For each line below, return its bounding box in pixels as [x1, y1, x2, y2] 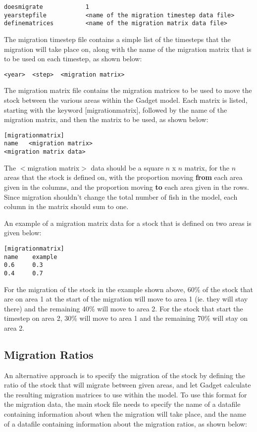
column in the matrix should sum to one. [4, 201, 129, 212]
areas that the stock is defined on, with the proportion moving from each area [4, 172, 243, 182]
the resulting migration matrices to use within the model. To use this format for [4, 389, 247, 399]
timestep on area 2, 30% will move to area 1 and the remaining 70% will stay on [4, 313, 248, 323]
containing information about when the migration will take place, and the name [4, 409, 246, 419]
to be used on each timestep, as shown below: [4, 53, 142, 64]
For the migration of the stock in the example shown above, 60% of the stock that [4, 284, 253, 294]
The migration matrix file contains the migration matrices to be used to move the [4, 85, 252, 95]
